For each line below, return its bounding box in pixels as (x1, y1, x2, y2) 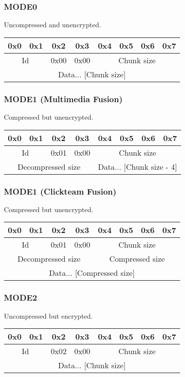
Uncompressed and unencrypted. (4, 19, 101, 30)
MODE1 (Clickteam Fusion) (4, 185, 117, 197)
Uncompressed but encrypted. (4, 310, 93, 321)
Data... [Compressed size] (49, 267, 135, 279)
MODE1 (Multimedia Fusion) (4, 92, 123, 105)
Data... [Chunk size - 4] (98, 161, 177, 172)
